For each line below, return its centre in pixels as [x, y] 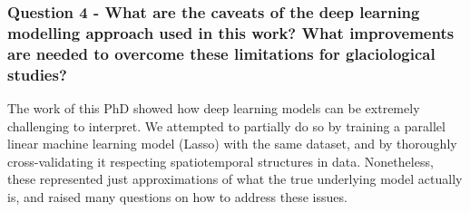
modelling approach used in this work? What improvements [231, 32]
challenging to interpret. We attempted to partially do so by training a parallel [226, 125]
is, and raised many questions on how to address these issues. [177, 196]
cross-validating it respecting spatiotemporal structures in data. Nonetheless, [220, 161]
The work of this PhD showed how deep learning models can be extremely [214, 107]
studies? [37, 74]
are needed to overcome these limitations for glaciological [221, 53]
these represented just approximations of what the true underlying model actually [235, 179]
